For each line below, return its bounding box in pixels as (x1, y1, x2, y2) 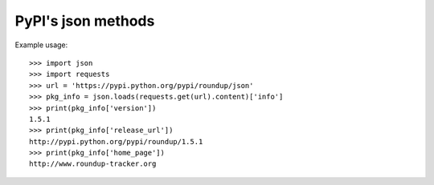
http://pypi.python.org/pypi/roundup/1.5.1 (29, 137, 203, 146)
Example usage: (14, 40, 68, 50)
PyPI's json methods (14, 12, 155, 30)
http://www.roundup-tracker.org (29, 159, 157, 168)
